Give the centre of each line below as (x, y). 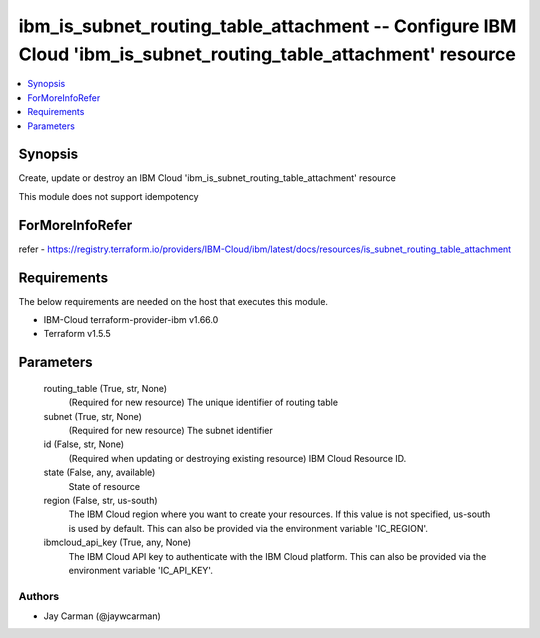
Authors (39, 596)
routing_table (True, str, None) (105, 388)
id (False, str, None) (84, 444)
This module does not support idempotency (108, 196)
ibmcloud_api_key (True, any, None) (117, 542)
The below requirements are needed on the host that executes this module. (173, 301)
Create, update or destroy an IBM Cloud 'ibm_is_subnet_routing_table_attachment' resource (207, 178)
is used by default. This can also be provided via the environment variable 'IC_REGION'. (248, 528)
